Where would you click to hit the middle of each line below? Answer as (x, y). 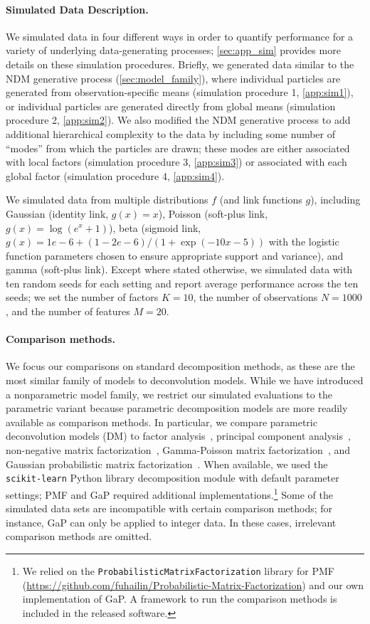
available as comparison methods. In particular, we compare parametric (162, 422)
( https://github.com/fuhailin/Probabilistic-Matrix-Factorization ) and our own (193, 585)
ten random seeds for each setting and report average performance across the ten (182, 283)
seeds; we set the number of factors (82, 297)
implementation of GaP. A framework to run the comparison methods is (180, 599)
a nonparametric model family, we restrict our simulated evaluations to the (169, 394)
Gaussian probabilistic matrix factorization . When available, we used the (167, 464)
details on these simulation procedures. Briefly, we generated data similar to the (180, 64)
